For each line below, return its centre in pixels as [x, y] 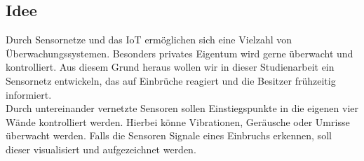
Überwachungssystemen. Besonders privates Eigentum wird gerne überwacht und [180, 53]
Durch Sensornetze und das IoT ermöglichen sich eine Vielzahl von [149, 40]
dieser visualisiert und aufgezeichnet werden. [101, 149]
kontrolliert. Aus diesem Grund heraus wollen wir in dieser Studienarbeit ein [170, 67]
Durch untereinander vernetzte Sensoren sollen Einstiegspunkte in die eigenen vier [182, 108]
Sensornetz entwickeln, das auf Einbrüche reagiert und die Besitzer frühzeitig [171, 80]
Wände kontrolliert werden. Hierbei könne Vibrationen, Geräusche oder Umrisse [178, 121]
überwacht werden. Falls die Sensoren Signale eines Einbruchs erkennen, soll [169, 135]
